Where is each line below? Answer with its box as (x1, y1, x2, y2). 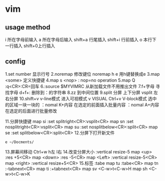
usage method (5, 23, 51, 31)
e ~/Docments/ (5, 139, 34, 145)
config (5, 58, 26, 66)
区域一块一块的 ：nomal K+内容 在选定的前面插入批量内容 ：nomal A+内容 (9, 102, 159, 108)
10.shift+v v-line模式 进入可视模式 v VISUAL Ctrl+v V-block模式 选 (19, 95, 153, 101)
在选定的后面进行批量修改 (5, 108, 57, 114)
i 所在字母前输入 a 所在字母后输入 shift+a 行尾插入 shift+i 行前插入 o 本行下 (5, 37, 157, 42)
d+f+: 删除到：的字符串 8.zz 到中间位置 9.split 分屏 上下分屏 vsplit (19, 90, 153, 95)
